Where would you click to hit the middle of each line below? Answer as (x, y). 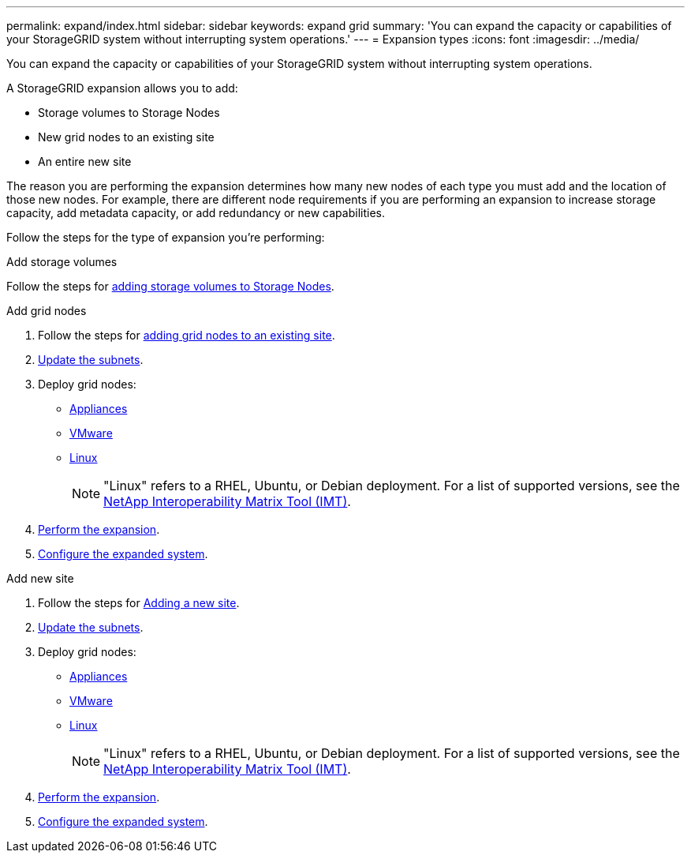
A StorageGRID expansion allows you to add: (122, 88)
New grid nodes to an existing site (126, 137)
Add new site (40, 578)
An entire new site (85, 161)
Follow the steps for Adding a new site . (139, 603)
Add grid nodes (47, 311)
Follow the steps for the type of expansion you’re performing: (166, 237)
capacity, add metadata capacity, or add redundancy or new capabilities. (196, 213)
